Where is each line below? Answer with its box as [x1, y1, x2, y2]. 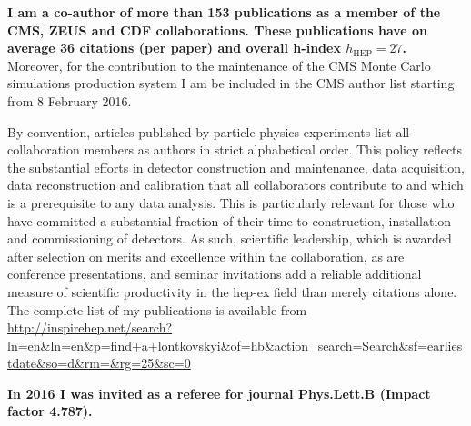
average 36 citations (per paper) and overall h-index [7, 38, 341, 57]
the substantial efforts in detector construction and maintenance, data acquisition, [7, 157, 465, 176]
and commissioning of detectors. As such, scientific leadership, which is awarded [7, 229, 452, 248]
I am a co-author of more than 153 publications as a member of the [7, 3, 441, 21]
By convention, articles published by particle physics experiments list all [7, 122, 410, 141]
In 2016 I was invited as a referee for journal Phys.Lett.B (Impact [7, 383, 431, 402]
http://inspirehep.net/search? [7, 318, 173, 337]
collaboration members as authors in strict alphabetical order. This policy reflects [7, 140, 463, 159]
